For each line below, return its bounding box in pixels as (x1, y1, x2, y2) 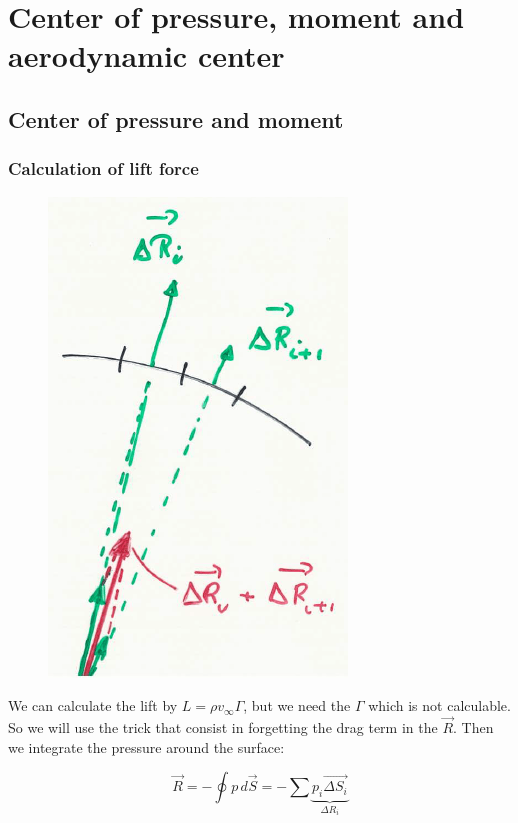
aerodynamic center (8, 35, 285, 76)
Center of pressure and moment (8, 103, 344, 134)
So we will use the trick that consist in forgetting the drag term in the (8, 716, 438, 737)
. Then (453, 716, 494, 737)
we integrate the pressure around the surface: (8, 736, 285, 757)
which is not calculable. (368, 695, 511, 716)
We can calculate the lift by (8, 695, 178, 716)
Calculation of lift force (8, 156, 199, 181)
